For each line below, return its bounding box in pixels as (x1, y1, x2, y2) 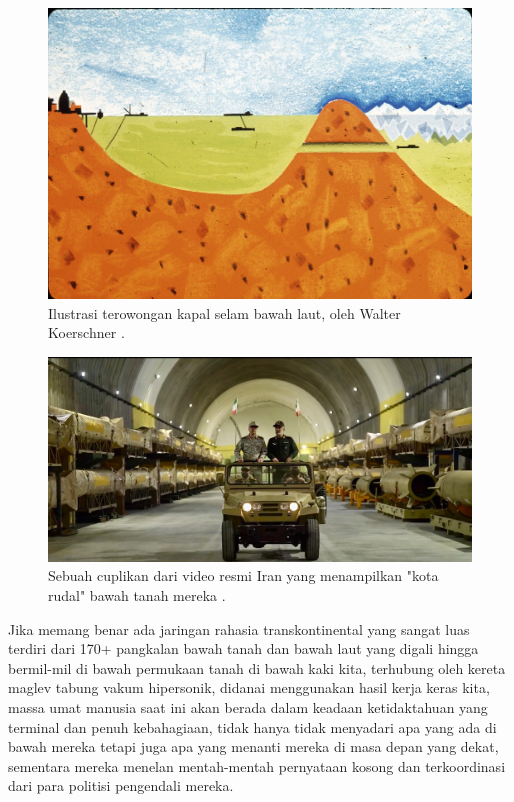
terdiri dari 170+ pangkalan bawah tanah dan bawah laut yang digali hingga (8, 638, 479, 659)
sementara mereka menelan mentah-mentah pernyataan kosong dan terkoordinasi (8, 755, 506, 776)
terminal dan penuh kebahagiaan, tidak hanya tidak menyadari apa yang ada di (8, 716, 497, 737)
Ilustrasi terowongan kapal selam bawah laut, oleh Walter (48, 302, 401, 323)
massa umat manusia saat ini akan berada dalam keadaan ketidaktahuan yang (8, 697, 488, 717)
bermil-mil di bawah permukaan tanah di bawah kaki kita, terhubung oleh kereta (8, 657, 506, 678)
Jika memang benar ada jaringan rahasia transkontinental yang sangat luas (8, 618, 470, 639)
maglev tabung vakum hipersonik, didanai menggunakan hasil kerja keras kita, (8, 677, 490, 698)
